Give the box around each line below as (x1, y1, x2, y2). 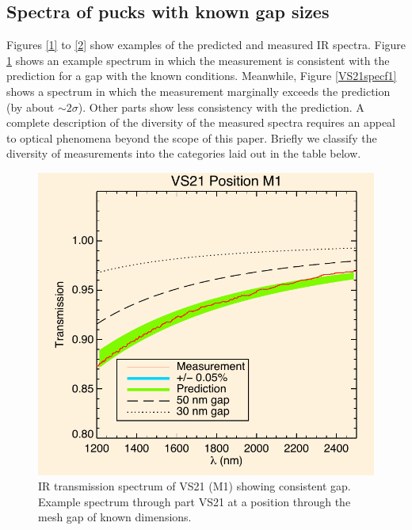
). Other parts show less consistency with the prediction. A (78, 98, 364, 115)
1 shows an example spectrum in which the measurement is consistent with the (6, 51, 390, 68)
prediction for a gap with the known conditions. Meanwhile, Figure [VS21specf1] (6, 67, 397, 84)
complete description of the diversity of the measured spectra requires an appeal (6, 114, 395, 131)
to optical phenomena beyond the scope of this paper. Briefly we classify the (6, 129, 377, 146)
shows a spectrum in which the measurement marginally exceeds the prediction (6, 82, 391, 99)
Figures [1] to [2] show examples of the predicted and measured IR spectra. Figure (6, 36, 406, 53)
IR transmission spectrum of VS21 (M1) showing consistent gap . (38, 478, 351, 494)
